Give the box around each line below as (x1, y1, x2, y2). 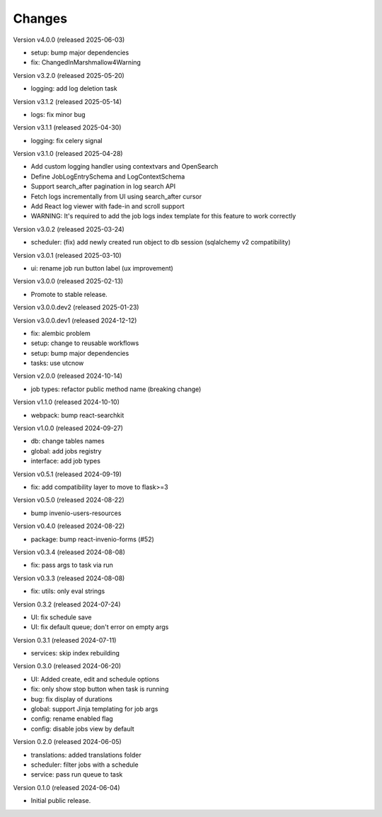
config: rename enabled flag (30, 714, 113, 723)
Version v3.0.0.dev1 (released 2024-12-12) (13, 316, 137, 325)
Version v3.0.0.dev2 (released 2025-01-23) (13, 303, 139, 312)
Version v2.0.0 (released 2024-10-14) (13, 372, 123, 381)
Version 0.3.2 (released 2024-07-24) (13, 599, 121, 609)
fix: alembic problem (30, 329, 91, 337)
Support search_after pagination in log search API (30, 182, 176, 191)
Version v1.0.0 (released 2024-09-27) (13, 424, 124, 432)
